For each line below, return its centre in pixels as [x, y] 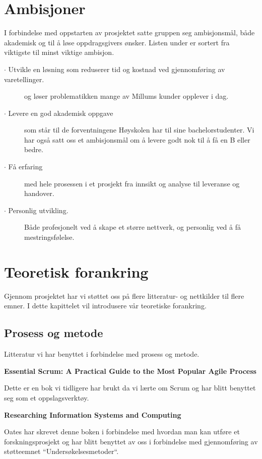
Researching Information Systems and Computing [93, 414]
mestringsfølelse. [49, 237]
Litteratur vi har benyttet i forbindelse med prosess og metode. [102, 354]
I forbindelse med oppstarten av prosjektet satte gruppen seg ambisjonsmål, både [129, 32]
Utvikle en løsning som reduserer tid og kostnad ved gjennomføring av [117, 69]
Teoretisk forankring [76, 271]
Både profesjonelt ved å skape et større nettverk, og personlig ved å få [133, 227]
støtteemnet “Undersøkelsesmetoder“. [61, 451]
